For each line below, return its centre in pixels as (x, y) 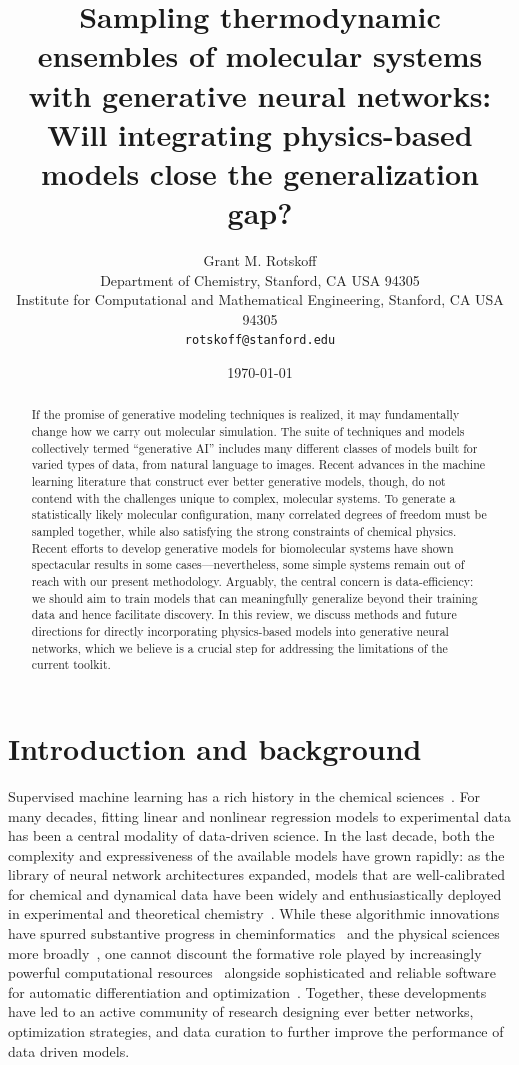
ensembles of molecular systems (260, 55)
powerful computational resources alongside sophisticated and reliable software (252, 972)
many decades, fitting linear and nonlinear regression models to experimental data (259, 815)
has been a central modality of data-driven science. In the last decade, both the (251, 835)
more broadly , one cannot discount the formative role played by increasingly (245, 952)
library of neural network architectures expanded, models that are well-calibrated (257, 874)
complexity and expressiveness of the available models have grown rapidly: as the (256, 854)
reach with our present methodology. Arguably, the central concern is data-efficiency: (252, 581)
